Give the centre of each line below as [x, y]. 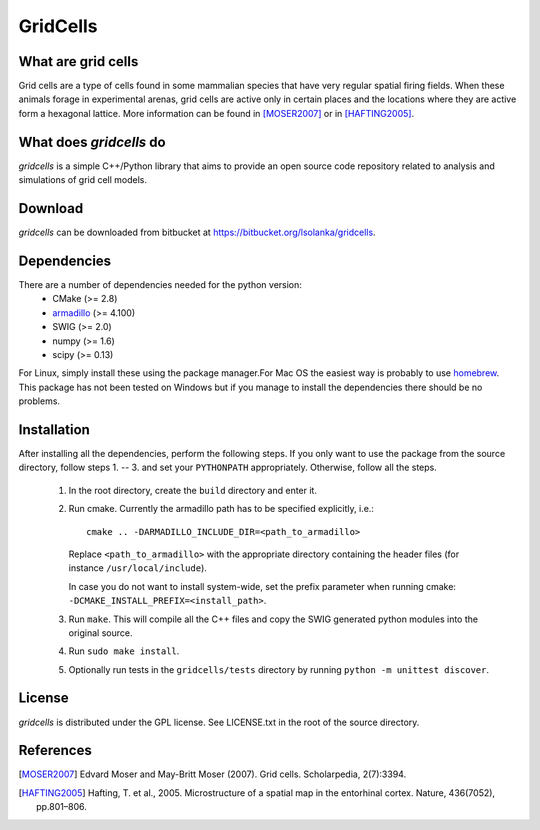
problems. [39, 401]
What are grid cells [78, 61]
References [55, 750]
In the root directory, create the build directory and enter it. [192, 490]
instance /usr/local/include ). [137, 568]
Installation [54, 429]
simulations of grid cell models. [83, 180]
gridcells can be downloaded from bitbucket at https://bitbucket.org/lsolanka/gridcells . [197, 232]
